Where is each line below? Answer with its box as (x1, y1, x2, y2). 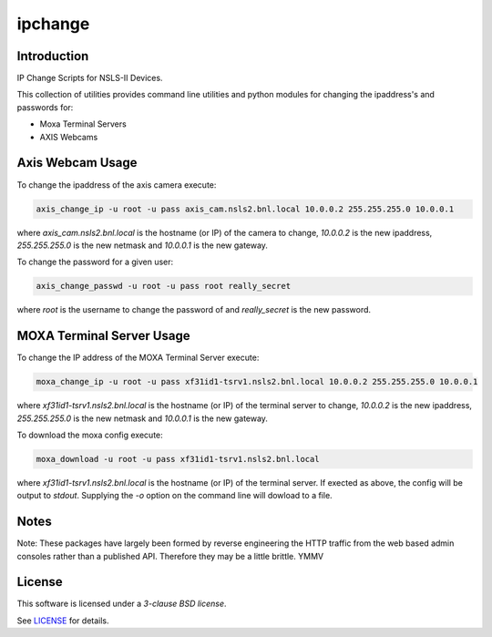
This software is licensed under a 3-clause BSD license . (16, 598, 227, 610)
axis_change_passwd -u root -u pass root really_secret (36, 281, 292, 292)
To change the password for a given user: (16, 256, 174, 268)
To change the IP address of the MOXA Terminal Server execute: (16, 352, 260, 364)
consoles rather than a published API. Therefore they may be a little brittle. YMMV (16, 550, 323, 561)
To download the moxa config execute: (16, 429, 163, 440)
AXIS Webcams (39, 131, 98, 142)
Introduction (16, 48, 89, 64)
